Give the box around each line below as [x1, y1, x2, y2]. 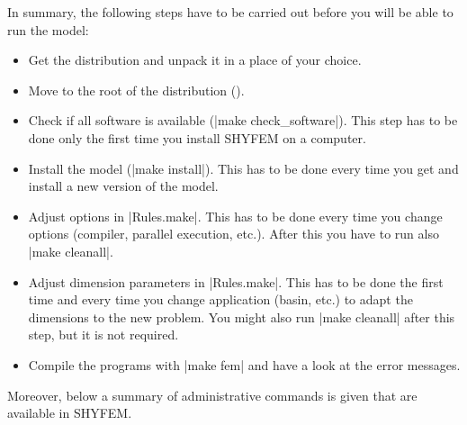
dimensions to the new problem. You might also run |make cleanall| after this [28, 307, 455, 326]
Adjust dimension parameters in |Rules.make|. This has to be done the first [28, 272, 444, 291]
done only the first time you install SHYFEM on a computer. [28, 128, 366, 147]
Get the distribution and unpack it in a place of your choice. [28, 50, 362, 69]
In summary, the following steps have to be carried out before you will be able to [7, 3, 454, 21]
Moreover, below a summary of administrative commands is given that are [7, 385, 418, 404]
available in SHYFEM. [7, 403, 132, 422]
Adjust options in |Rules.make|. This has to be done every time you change [28, 206, 443, 225]
